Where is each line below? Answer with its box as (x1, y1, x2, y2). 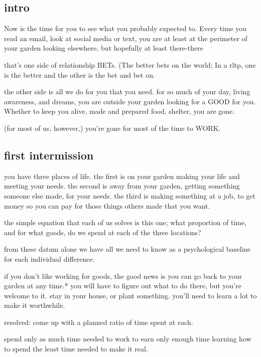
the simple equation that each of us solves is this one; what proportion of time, (4, 217, 247, 228)
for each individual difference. (4, 253, 95, 264)
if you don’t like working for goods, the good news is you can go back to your (4, 270, 242, 281)
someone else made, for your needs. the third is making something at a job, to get (4, 190, 255, 201)
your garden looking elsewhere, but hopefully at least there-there (4, 43, 203, 53)
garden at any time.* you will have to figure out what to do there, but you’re (4, 280, 241, 291)
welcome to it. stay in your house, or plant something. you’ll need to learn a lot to (4, 290, 257, 300)
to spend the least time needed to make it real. (4, 343, 148, 354)
